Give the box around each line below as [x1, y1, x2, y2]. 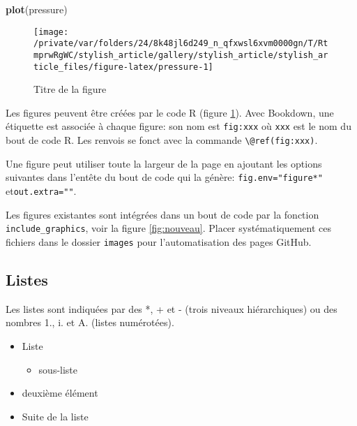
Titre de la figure [33, 82, 107, 96]
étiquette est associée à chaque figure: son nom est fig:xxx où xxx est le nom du [6, 119, 351, 133]
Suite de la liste [22, 409, 89, 423]
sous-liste [38, 362, 78, 376]
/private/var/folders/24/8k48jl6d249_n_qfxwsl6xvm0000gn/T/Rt [33, 38, 328, 49]
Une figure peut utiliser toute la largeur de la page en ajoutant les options [6, 156, 322, 170]
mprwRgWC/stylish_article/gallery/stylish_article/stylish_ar [33, 50, 328, 60]
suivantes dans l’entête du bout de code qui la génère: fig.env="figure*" [6, 170, 323, 184]
